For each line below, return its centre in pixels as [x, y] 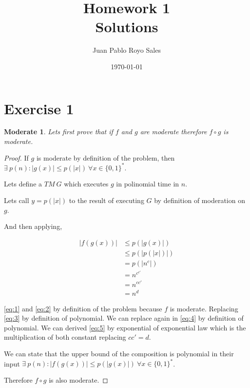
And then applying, [33, 226]
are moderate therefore [173, 132]
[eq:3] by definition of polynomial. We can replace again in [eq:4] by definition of [124, 318]
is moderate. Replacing [204, 308]
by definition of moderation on [200, 200]
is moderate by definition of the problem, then [106, 157]
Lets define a [23, 184]
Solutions [127, 27]
